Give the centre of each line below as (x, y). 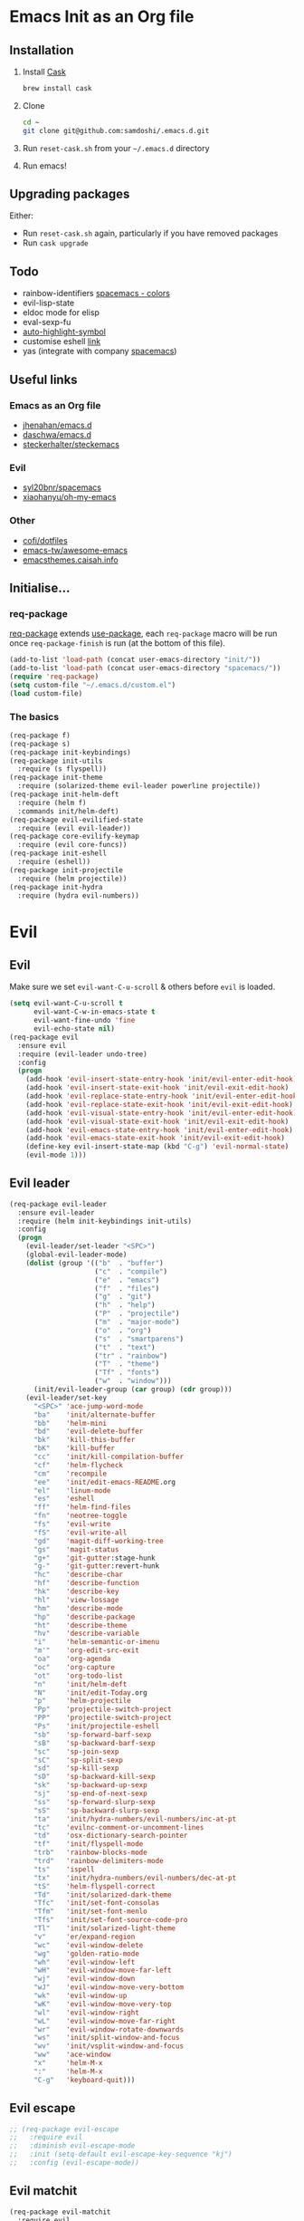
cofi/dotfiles (45, 540)
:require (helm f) (52, 803)
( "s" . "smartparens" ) (139, 1339)
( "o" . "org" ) (123, 1330)
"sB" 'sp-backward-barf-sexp (94, 1743)
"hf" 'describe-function (86, 1583)
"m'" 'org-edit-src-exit (86, 1650)
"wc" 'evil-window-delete (88, 1945)
